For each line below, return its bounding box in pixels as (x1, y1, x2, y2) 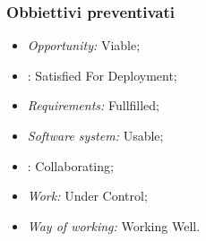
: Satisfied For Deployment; (27, 65, 177, 84)
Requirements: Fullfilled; (27, 96, 160, 115)
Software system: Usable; (27, 126, 164, 144)
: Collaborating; (27, 156, 114, 175)
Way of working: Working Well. (27, 216, 201, 235)
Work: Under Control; (27, 186, 148, 205)
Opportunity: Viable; (27, 36, 141, 55)
